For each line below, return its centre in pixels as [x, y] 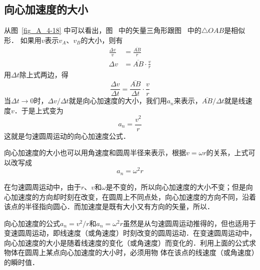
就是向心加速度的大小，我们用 [118, 101]
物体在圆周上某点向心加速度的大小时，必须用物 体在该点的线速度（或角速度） [129, 252]
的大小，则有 [102, 40]
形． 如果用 [23, 40]
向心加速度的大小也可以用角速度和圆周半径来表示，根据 [95, 152]
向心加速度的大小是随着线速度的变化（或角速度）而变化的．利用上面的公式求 [130, 242]
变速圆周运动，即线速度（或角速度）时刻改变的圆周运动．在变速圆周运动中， [130, 233]
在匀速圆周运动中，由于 [42, 186]
